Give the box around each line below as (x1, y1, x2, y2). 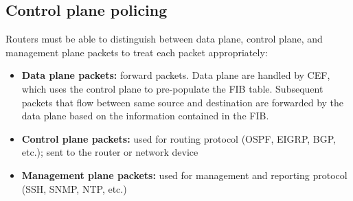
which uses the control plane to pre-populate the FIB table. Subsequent (21, 81, 323, 95)
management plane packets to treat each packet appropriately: (5, 45, 268, 59)
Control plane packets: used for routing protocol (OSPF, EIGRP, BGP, (21, 131, 336, 145)
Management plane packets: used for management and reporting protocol (21, 167, 348, 182)
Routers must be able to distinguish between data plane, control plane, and (5, 32, 323, 46)
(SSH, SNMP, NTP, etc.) (21, 181, 127, 196)
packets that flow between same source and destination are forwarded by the (21, 95, 344, 109)
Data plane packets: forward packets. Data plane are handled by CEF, (21, 68, 330, 82)
